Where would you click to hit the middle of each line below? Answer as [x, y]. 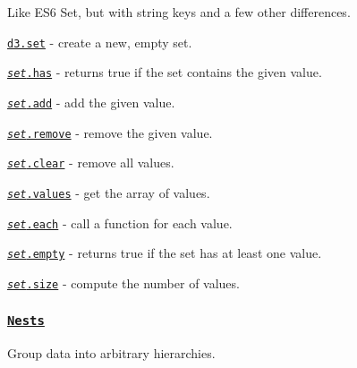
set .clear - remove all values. [91, 163]
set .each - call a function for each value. [120, 223]
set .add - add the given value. [91, 102]
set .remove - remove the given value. [110, 132]
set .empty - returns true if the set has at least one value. [165, 253]
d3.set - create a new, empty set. [100, 42]
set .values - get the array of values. [109, 192]
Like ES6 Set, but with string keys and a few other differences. [179, 12]
